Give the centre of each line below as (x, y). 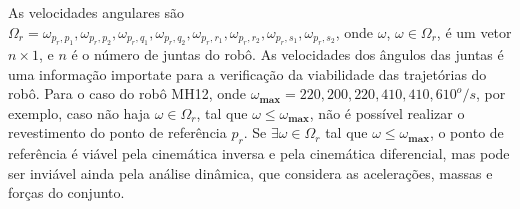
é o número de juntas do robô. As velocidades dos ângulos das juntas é (287, 54)
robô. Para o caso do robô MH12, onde (127, 93)
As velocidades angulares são (96, 12)
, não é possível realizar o (387, 112)
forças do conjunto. (66, 192)
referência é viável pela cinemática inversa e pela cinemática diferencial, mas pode (259, 153)
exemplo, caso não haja (79, 112)
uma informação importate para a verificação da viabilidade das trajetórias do (247, 73)
